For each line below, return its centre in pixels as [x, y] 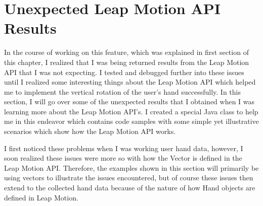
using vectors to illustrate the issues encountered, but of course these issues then [129, 178]
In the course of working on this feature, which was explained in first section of [126, 52]
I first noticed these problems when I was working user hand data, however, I [124, 148]
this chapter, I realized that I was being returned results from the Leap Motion [127, 62]
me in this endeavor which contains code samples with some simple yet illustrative [131, 121]
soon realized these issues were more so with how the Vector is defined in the [123, 158]
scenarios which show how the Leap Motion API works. [90, 131]
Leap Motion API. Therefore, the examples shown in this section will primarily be [131, 167]
